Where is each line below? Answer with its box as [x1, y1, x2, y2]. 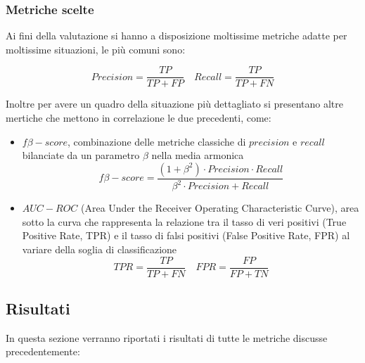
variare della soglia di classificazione [22, 242, 177, 256]
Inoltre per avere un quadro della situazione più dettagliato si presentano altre [6, 96, 343, 111]
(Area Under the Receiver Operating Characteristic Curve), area [81, 200, 359, 215]
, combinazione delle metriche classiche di [68, 134, 246, 148]
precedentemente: [6, 344, 80, 359]
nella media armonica [151, 148, 244, 163]
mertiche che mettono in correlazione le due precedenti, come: [6, 110, 271, 125]
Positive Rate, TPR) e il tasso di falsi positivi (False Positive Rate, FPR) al [22, 228, 350, 243]
